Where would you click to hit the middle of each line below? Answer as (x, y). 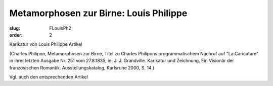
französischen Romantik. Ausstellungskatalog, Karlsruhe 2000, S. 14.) (82, 67)
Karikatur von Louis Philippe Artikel (46, 44)
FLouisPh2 (60, 28)
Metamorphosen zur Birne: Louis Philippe (98, 13)
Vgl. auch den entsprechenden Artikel (49, 77)
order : (16, 35)
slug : (15, 28)
